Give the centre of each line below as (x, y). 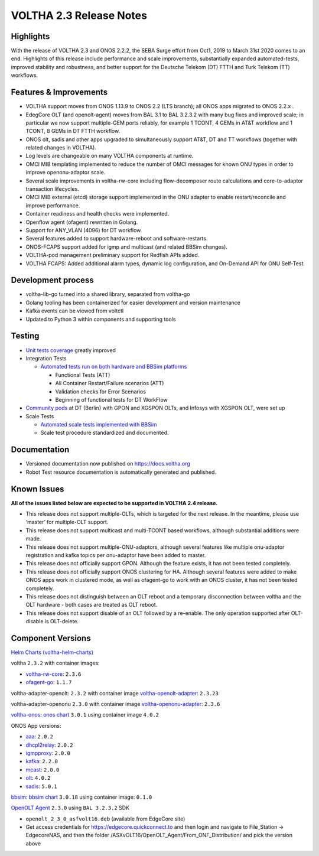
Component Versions (51, 638)
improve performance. (53, 205)
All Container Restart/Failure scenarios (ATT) (110, 383)
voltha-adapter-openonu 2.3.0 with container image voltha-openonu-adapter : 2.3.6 (115, 704)
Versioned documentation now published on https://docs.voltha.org (108, 464)
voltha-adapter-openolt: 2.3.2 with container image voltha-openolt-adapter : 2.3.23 (115, 693)
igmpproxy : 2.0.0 (48, 753)
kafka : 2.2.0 (42, 761)
